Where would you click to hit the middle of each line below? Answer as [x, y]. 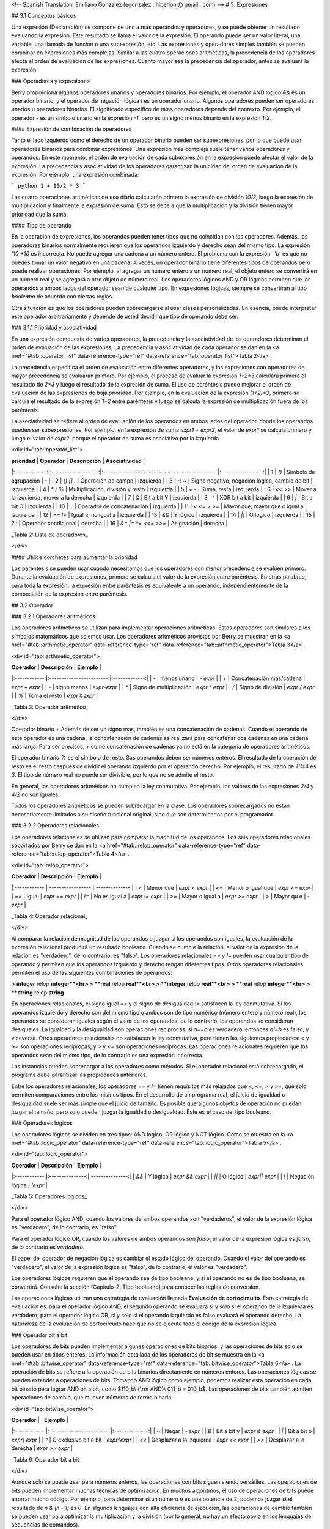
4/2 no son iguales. [36, 794]
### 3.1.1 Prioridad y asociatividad [54, 328]
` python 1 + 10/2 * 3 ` [48, 186]
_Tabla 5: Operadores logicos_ [49, 1196]
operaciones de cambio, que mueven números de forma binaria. [92, 1398]
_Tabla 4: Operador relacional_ [50, 916]
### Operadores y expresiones [50, 81]
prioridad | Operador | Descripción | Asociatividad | [78, 461]
